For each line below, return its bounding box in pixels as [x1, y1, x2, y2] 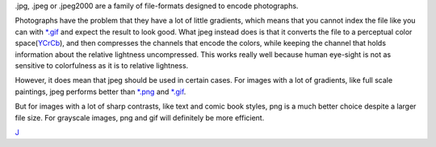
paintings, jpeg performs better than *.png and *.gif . [15, 87, 187, 96]
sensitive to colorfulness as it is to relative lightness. [15, 60, 189, 70]
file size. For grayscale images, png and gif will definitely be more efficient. [15, 112, 265, 122]
